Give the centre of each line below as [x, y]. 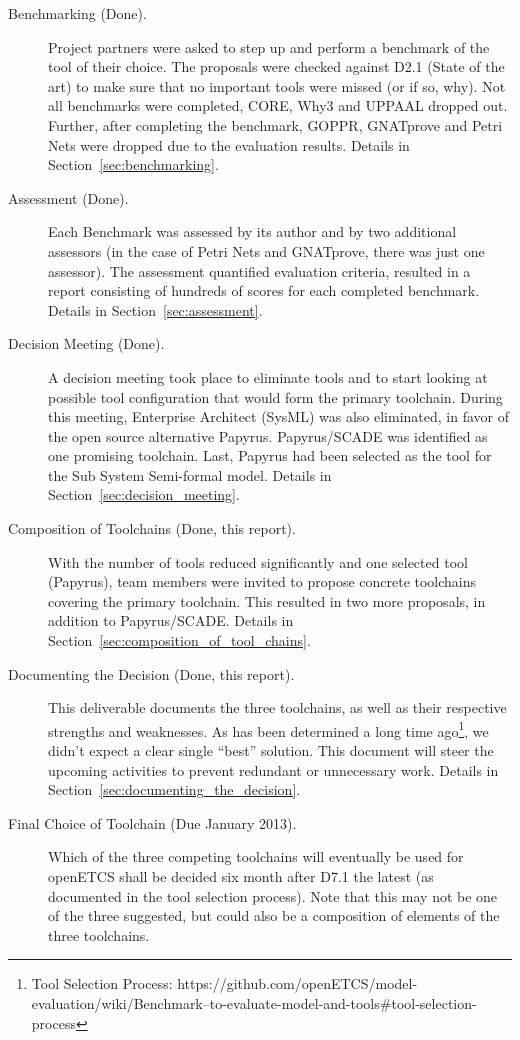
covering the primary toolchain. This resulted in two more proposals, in [267, 600]
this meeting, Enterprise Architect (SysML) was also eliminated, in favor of [278, 416]
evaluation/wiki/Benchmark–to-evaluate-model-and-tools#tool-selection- [254, 1003]
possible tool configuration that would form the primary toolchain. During [275, 396]
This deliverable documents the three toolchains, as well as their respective [277, 707]
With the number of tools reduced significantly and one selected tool [258, 561]
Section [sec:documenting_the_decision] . [174, 789]
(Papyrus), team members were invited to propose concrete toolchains [262, 581]
